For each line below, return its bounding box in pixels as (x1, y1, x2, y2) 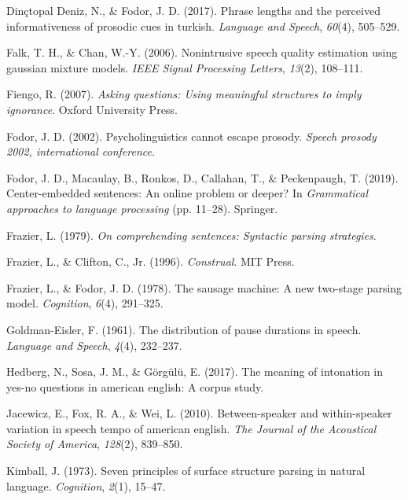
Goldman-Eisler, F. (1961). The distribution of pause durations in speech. (6, 321, 362, 337)
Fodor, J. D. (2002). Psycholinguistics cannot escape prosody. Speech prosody (6, 127, 377, 144)
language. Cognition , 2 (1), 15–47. (6, 477, 166, 494)
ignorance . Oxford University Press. (6, 101, 178, 117)
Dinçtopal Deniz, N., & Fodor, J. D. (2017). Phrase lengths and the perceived (6, 2, 380, 18)
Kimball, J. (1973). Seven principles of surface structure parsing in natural (6, 462, 366, 479)
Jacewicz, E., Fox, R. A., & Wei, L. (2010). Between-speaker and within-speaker (6, 405, 392, 421)
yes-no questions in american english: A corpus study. (6, 378, 264, 395)
